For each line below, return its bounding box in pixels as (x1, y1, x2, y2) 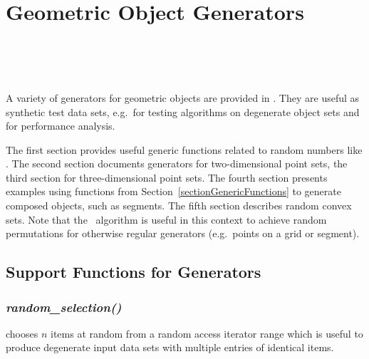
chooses (6, 326, 38, 340)
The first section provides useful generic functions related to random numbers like (6, 142, 363, 157)
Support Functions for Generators (6, 261, 261, 283)
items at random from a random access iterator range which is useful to (50, 326, 363, 340)
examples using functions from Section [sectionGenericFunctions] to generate (6, 184, 341, 199)
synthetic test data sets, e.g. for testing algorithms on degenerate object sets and (6, 104, 360, 119)
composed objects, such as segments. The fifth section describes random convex (6, 198, 352, 213)
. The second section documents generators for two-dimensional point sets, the (6, 156, 348, 171)
